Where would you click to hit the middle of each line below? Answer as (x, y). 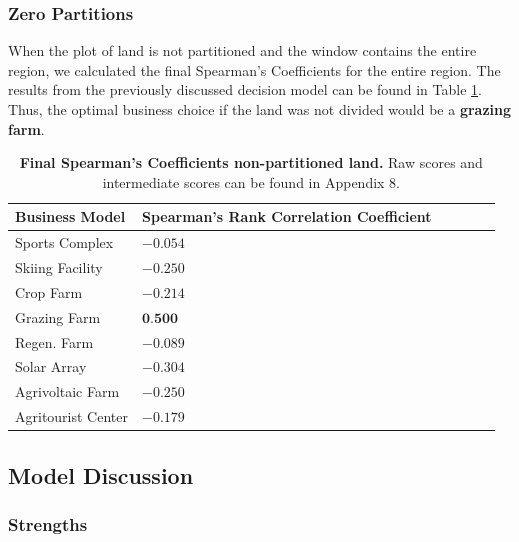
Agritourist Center (71, 416)
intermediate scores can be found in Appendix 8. (251, 181)
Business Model (70, 216)
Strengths (48, 523)
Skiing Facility (59, 267)
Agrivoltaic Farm (67, 391)
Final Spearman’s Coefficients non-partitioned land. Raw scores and (251, 162)
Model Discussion (101, 474)
